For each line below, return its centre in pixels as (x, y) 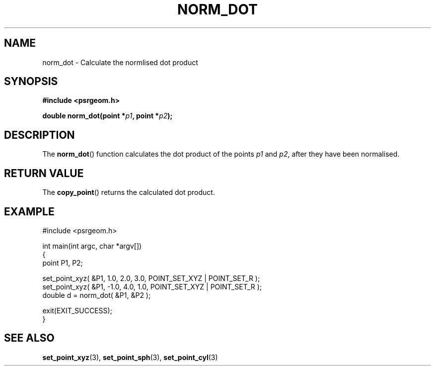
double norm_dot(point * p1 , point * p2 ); (108, 116)
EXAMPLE (29, 211)
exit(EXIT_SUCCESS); (77, 310)
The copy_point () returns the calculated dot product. (129, 192)
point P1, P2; (63, 263)
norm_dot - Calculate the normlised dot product (120, 62)
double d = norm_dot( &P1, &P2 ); (97, 295)
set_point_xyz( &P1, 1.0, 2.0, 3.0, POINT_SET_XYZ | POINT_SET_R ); (151, 278)
